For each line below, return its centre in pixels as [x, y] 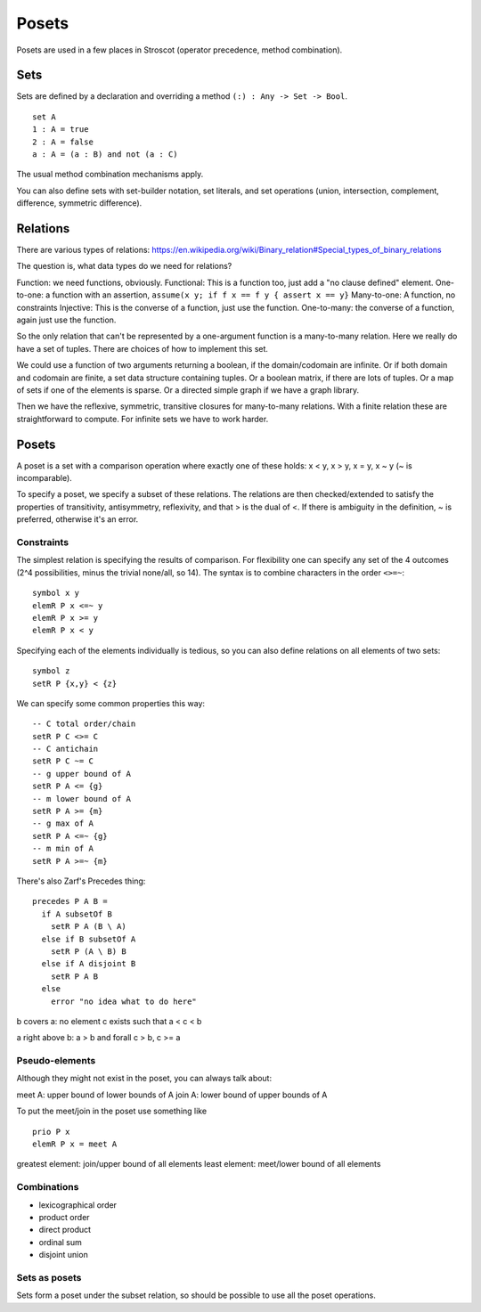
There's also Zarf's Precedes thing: [81, 881]
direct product [65, 1230]
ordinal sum [60, 1242]
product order [64, 1217]
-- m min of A [63, 849]
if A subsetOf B [77, 914]
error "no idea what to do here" [124, 1001]
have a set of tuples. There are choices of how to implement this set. [143, 348]
